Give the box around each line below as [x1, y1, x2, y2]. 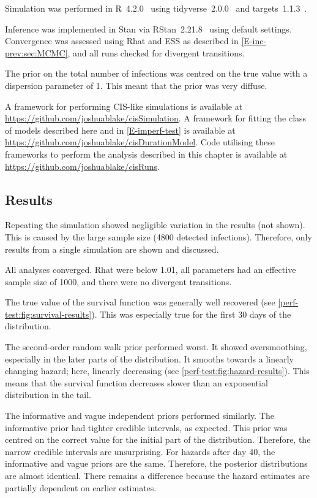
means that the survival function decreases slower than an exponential [5, 376, 268, 389]
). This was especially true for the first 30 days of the [91, 307, 291, 320]
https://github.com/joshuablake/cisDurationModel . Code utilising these [5, 136, 275, 148]
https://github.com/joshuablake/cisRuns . [5, 159, 160, 172]
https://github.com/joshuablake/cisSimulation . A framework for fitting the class [5, 112, 307, 124]
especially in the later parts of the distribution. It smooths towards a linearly [5, 352, 294, 365]
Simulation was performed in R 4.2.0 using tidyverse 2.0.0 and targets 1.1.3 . [5, 2, 307, 14]
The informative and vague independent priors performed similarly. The [5, 409, 274, 422]
